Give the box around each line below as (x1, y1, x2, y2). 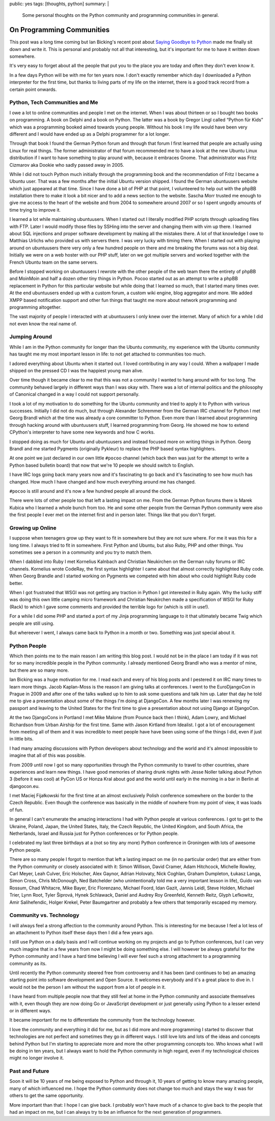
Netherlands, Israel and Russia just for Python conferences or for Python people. (9, 830, 179, 836)
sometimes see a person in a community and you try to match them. (9, 549, 152, 555)
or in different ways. (9, 1007, 52, 1013)
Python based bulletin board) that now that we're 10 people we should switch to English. (9, 462, 195, 468)
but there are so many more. (9, 667, 69, 673)
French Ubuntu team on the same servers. (9, 259, 98, 265)
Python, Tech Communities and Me (9, 99, 98, 106)
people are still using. (9, 620, 54, 626)
